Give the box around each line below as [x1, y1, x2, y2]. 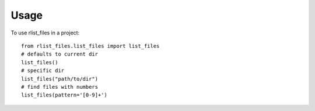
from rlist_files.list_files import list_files [21, 43, 160, 49]
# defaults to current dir [21, 51, 99, 58]
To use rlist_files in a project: [10, 29, 80, 36]
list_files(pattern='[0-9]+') [21, 92, 108, 99]
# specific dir [21, 67, 65, 74]
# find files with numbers [21, 84, 99, 90]
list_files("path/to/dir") [21, 75, 99, 82]
